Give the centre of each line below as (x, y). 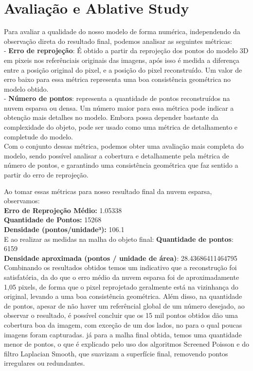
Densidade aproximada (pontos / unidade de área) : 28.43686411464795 (121, 258)
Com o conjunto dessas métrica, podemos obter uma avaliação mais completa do (124, 146)
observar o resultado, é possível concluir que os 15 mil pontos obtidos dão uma (121, 315)
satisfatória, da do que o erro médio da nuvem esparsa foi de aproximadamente (122, 277)
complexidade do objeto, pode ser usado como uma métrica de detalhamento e (121, 127)
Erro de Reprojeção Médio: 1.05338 (63, 210)
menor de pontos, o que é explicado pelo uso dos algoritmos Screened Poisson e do (126, 344)
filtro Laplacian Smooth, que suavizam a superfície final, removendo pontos (116, 353)
